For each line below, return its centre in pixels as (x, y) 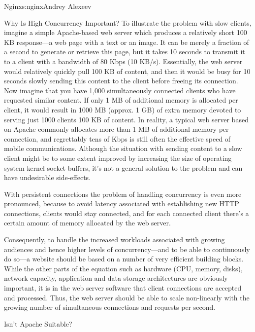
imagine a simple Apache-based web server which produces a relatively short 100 (126, 32)
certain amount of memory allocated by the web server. (87, 223)
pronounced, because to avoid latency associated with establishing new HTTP (122, 203)
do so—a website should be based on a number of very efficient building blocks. (124, 259)
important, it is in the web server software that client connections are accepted (123, 288)
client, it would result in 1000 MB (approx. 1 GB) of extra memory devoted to (123, 109)
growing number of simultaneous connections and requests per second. (110, 307)
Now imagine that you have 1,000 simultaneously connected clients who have (120, 90)
